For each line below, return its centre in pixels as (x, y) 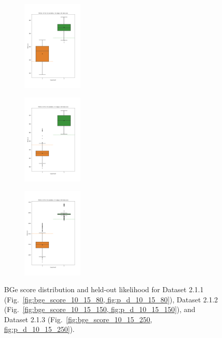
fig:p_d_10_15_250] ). (39, 329)
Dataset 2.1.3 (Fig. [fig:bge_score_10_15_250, (78, 319)
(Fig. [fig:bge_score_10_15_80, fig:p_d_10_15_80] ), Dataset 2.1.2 (111, 299)
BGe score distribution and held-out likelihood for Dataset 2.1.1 (104, 289)
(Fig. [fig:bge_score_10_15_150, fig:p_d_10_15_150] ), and (100, 309)
